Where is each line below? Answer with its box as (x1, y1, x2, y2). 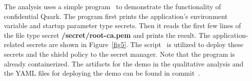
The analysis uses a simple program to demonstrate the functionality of (4, 1, 221, 11)
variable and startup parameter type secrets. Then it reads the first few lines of (4, 20, 241, 31)
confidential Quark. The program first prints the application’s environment (4, 11, 228, 21)
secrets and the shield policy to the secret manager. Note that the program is (4, 49, 235, 59)
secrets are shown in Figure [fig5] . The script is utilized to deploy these (26, 39, 244, 49)
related (4, 39, 25, 49)
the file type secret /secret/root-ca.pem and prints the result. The (4, 30, 210, 40)
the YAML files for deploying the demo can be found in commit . (4, 68, 200, 78)
